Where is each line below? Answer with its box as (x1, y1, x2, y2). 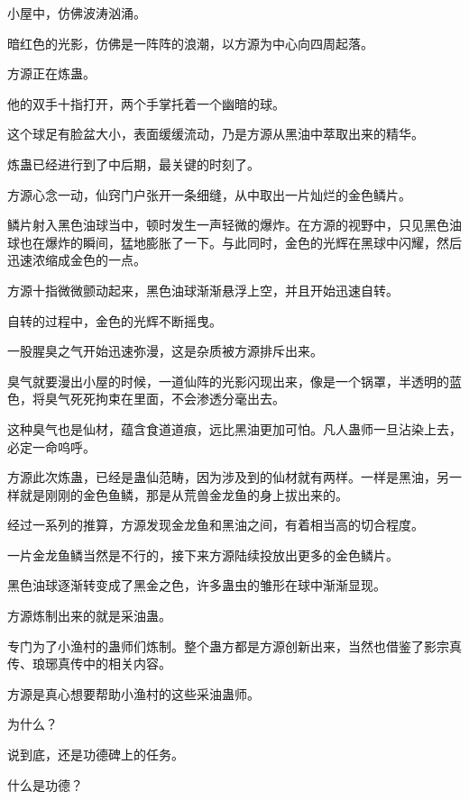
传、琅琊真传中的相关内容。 (7, 654, 171, 673)
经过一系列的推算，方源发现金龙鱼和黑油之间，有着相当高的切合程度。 (7, 515, 424, 534)
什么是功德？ (7, 775, 83, 794)
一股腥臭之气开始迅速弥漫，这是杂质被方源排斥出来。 (7, 341, 323, 360)
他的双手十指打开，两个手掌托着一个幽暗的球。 (7, 94, 285, 113)
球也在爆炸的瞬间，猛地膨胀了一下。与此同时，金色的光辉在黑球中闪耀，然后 (7, 232, 462, 251)
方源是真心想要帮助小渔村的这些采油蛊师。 (7, 684, 260, 703)
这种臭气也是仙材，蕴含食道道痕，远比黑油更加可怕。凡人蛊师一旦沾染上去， (7, 419, 462, 438)
